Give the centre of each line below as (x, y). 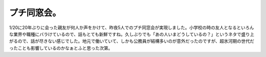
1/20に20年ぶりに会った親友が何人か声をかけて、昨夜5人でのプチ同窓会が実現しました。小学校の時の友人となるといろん (132, 28)
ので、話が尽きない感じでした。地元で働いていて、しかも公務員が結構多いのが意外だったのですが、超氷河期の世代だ (136, 41)
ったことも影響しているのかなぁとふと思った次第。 (61, 48)
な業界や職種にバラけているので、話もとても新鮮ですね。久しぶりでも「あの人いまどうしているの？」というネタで (125, 34)
